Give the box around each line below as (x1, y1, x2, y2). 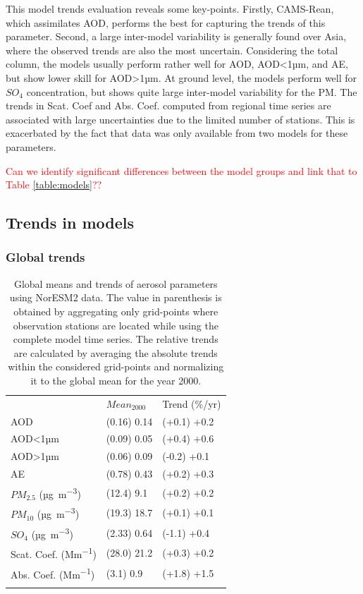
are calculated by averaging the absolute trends (13, 345, 218, 360)
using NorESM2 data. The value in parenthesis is (9, 290, 222, 305)
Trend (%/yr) (162, 396, 221, 411)
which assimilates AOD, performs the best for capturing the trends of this (6, 15, 326, 30)
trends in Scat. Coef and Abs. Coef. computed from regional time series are (6, 98, 331, 113)
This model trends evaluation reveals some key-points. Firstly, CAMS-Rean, (6, 1, 334, 16)
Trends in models (6, 212, 134, 234)
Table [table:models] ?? (6, 177, 102, 192)
